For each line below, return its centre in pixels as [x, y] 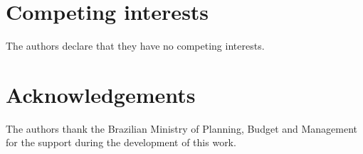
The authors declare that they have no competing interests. [135, 46]
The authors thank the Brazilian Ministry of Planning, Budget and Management [182, 128]
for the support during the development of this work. [121, 142]
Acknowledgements [101, 94]
